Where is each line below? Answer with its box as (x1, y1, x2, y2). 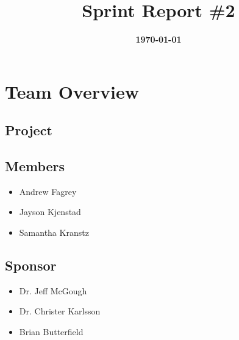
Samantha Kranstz (19, 226, 89, 239)
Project (5, 121, 52, 140)
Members (5, 157, 65, 175)
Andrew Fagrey (19, 185, 77, 197)
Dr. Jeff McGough (19, 284, 87, 297)
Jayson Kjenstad (19, 205, 81, 218)
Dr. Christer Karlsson (19, 305, 101, 317)
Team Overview (5, 79, 139, 104)
